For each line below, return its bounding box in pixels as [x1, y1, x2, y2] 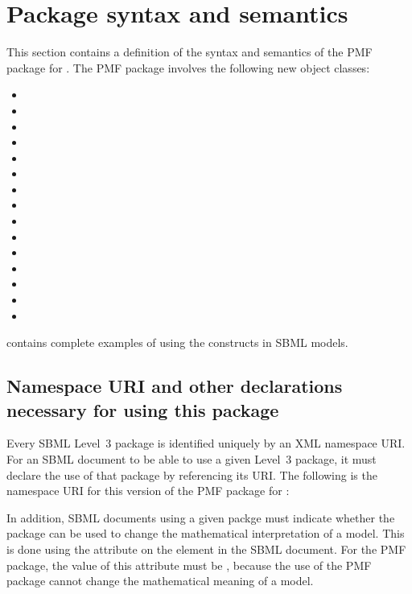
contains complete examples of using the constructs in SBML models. [6, 334, 348, 351]
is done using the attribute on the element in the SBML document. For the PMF [6, 540, 406, 557]
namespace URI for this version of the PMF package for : [6, 482, 290, 499]
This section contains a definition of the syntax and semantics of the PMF [6, 43, 373, 60]
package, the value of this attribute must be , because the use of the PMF [6, 556, 372, 573]
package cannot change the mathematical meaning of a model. [6, 572, 314, 589]
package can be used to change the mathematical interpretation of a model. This [6, 525, 405, 542]
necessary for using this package [6, 397, 279, 422]
